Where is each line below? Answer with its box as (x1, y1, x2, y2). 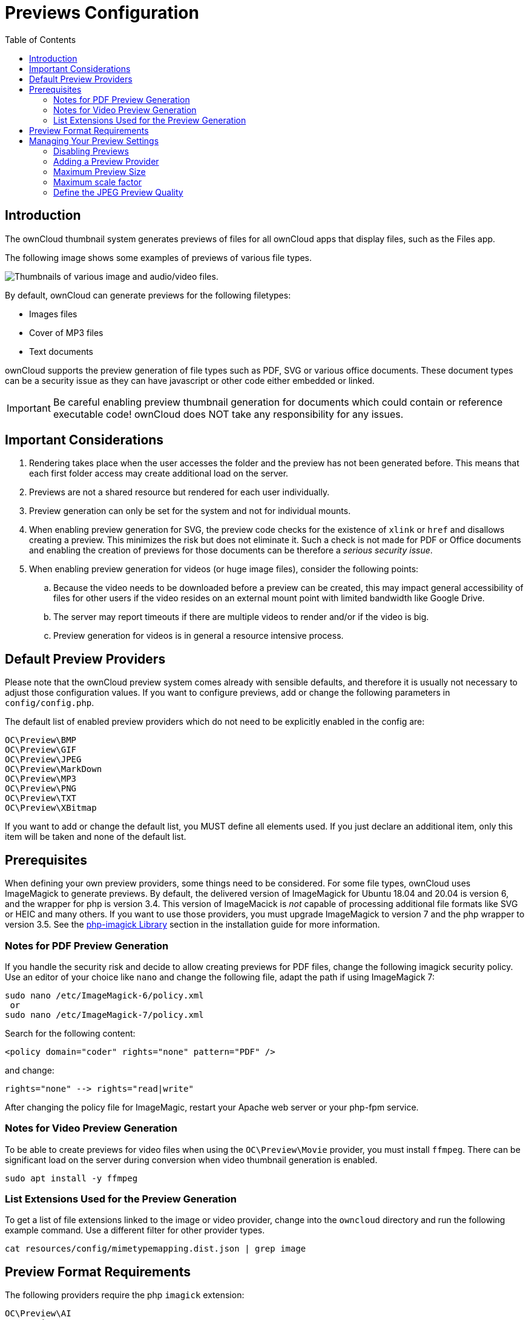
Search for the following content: (5, 1028, 136, 1038)
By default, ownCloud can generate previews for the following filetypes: (5, 289, 291, 300)
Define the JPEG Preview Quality (53, 186, 183, 197)
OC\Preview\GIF (5, 745, 77, 755)
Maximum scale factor (53, 176, 142, 187)
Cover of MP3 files (29, 327, 103, 338)
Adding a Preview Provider (53, 156, 159, 167)
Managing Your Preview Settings (29, 135, 159, 146)
